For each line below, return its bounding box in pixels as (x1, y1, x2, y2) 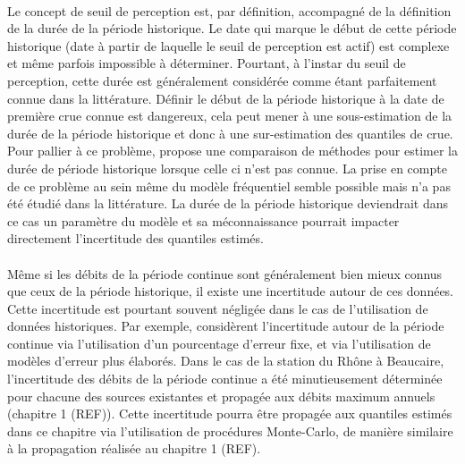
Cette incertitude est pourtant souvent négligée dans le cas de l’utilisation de (7, 299, 428, 317)
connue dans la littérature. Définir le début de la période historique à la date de (7, 89, 444, 107)
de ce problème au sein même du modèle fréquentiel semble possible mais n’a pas (7, 176, 451, 195)
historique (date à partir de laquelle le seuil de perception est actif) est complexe (7, 36, 450, 55)
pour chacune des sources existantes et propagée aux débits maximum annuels (7, 386, 435, 405)
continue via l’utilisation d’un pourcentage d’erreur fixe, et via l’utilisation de (7, 333, 431, 352)
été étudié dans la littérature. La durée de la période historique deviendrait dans (7, 194, 449, 213)
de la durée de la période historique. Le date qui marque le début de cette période (7, 19, 457, 38)
